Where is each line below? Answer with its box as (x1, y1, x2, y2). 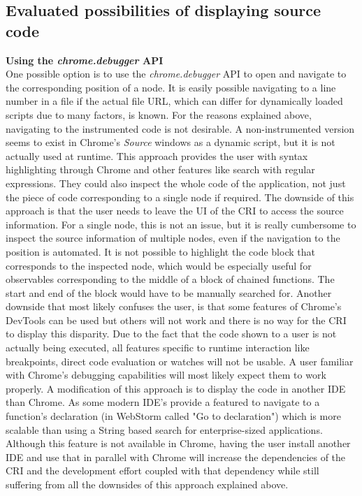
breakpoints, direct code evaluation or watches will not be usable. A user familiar (6, 353, 354, 368)
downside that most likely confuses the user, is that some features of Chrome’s (6, 299, 342, 314)
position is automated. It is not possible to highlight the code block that (6, 244, 315, 258)
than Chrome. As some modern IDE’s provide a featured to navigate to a (6, 395, 320, 409)
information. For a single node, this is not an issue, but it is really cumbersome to (6, 217, 356, 231)
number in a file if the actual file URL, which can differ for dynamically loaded (6, 94, 343, 108)
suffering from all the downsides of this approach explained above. (6, 477, 289, 491)
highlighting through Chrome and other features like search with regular (6, 162, 315, 177)
